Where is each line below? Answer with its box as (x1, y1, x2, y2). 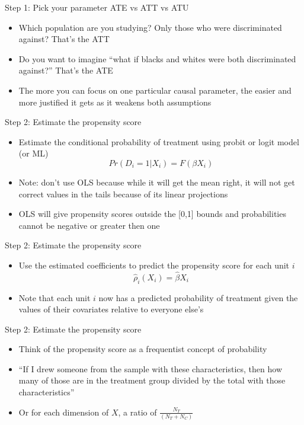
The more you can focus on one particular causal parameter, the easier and (18, 84, 292, 96)
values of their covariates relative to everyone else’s (18, 303, 204, 315)
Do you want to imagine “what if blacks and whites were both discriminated (18, 52, 296, 65)
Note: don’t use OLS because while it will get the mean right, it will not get (18, 175, 295, 188)
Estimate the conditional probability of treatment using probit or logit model (18, 135, 299, 148)
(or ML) (18, 147, 49, 159)
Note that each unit (18, 291, 91, 303)
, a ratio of (118, 405, 157, 418)
